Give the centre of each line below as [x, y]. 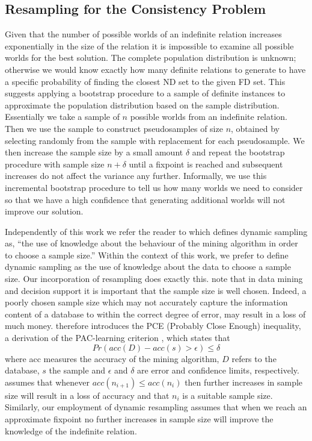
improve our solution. [44, 211]
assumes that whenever [47, 382]
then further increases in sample [244, 382]
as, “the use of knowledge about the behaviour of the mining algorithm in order [151, 243]
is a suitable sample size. [228, 395]
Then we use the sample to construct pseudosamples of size [114, 128]
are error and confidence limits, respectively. [218, 370]
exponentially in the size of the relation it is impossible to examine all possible [149, 45]
